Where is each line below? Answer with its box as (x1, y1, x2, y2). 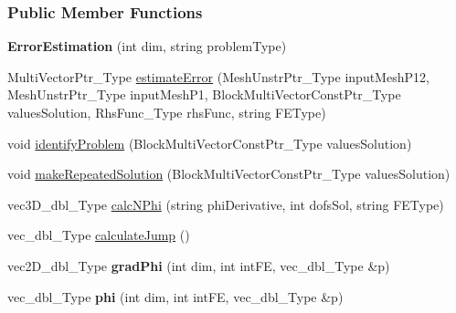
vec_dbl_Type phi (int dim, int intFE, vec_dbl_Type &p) (7, 287, 344, 306)
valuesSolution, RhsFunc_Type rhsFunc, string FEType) (7, 103, 326, 121)
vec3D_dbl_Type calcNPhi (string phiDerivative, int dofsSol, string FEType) (7, 194, 444, 214)
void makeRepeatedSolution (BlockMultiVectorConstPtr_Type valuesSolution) (7, 164, 451, 183)
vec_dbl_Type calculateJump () (7, 225, 190, 245)
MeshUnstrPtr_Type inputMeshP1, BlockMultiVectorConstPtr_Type (7, 85, 401, 104)
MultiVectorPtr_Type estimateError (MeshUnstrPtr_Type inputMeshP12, (7, 67, 429, 86)
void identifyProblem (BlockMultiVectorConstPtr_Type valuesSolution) (7, 133, 412, 152)
